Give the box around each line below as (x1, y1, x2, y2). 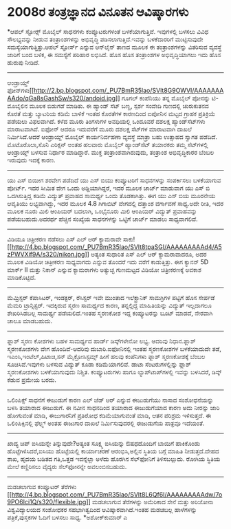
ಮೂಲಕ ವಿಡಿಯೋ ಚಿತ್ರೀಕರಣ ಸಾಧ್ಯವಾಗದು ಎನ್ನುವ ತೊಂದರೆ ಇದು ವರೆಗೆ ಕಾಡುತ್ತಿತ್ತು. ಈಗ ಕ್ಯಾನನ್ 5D (7, 257, 209, 266)
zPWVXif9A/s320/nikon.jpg (7, 250, 85, 258)
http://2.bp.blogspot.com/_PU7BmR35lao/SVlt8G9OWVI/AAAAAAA (33, 86, 224, 94)
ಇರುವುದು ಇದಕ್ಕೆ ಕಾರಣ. (7, 155, 56, 164)
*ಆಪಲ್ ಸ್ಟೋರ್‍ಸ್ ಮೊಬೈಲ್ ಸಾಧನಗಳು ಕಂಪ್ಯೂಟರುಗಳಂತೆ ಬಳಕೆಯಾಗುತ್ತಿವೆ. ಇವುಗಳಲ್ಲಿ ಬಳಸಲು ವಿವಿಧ (7, 27, 209, 35)
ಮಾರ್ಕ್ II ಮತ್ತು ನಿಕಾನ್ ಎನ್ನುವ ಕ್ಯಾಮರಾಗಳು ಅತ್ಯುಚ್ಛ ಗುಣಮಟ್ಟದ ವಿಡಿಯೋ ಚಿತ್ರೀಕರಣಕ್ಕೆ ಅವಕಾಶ (7, 266, 201, 274)
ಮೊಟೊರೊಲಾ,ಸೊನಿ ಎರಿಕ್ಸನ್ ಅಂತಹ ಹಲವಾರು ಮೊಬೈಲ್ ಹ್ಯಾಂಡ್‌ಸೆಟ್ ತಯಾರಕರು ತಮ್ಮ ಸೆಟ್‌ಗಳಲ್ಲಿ (7, 140, 208, 149)
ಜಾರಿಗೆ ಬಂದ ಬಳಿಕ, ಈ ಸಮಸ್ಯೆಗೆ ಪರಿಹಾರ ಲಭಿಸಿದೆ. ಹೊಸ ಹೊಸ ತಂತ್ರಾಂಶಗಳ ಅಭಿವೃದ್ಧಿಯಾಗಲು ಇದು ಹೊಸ (7, 50, 221, 58)
